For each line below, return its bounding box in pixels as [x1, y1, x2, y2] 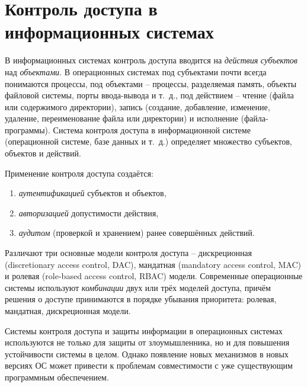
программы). [5, 123, 50, 136]
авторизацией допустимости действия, [18, 206, 159, 219]
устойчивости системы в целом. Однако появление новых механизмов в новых [5, 347, 289, 360]
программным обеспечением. [5, 370, 109, 383]
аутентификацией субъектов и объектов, [18, 187, 167, 199]
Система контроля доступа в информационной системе [53, 123, 251, 136]
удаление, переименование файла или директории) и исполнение [5, 112, 238, 124]
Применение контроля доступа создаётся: [5, 167, 153, 179]
